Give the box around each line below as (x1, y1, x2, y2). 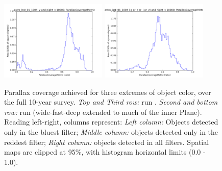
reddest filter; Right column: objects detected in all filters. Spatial (4, 136, 209, 147)
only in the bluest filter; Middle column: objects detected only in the (4, 126, 218, 137)
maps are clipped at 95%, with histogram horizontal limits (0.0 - (4, 146, 206, 157)
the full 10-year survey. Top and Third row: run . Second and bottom (4, 96, 218, 107)
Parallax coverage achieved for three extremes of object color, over (4, 86, 211, 97)
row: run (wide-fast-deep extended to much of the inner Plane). (4, 106, 202, 117)
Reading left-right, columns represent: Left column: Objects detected (4, 116, 218, 127)
